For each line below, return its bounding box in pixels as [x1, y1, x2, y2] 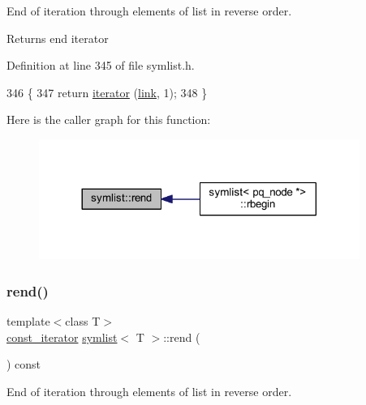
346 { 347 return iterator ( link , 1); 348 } [6, 83, 208, 100]
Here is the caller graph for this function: [6, 111, 211, 128]
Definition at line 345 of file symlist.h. [6, 57, 195, 74]
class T [65, 313, 101, 330]
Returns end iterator [6, 29, 109, 46]
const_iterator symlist [6, 328, 118, 345]
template [6, 313, 50, 330]
